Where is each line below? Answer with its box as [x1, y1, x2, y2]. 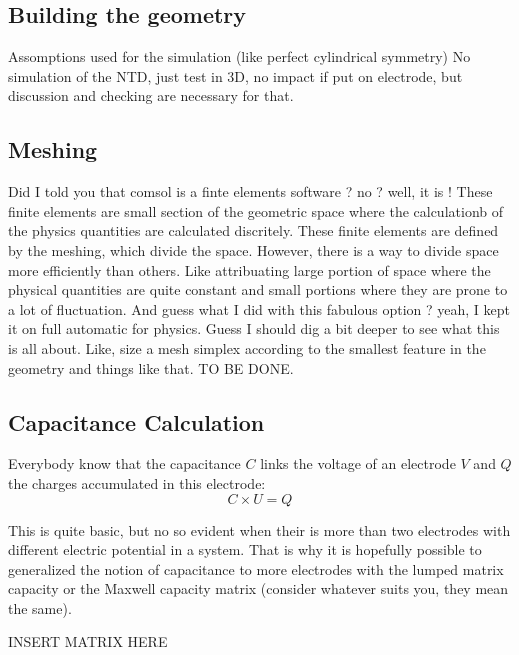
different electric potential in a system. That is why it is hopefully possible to [8, 539, 482, 560]
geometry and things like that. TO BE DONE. [8, 357, 294, 378]
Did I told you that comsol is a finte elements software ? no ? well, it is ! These [8, 181, 493, 202]
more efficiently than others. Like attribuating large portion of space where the [8, 259, 491, 280]
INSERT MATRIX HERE [8, 631, 168, 652]
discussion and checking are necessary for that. [8, 85, 294, 106]
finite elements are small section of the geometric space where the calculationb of [8, 200, 504, 221]
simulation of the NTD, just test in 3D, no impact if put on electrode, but [8, 65, 463, 86]
